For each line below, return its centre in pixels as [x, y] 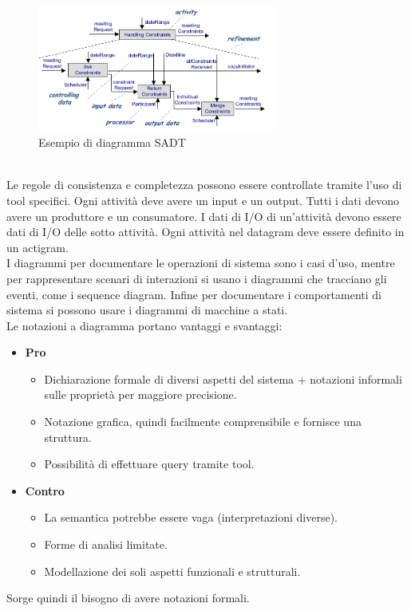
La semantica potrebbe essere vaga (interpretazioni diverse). [191, 517]
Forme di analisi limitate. [106, 544]
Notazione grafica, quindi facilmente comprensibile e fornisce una [203, 422]
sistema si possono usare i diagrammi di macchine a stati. [147, 310]
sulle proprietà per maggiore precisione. [140, 394]
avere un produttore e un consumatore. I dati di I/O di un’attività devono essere [204, 216]
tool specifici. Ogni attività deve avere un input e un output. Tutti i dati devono [203, 200]
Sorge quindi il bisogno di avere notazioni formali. [128, 598]
